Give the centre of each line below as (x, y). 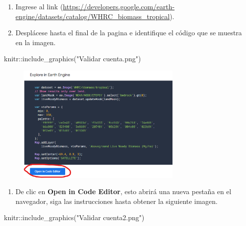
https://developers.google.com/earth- (119, 6)
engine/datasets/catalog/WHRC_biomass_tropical (93, 16)
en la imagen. (36, 42)
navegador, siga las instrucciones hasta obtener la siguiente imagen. (116, 201)
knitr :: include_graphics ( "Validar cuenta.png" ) (73, 59)
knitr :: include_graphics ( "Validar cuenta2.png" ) (74, 217)
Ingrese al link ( (39, 6)
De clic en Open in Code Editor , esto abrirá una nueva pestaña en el (123, 191)
